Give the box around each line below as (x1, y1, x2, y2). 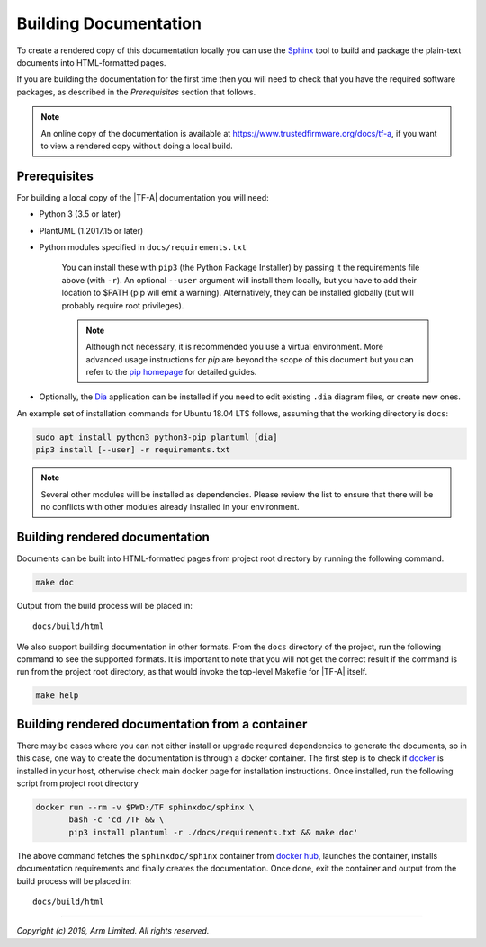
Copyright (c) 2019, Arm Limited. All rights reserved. (16, 925, 210, 936)
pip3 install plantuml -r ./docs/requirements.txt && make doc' (68, 827, 359, 837)
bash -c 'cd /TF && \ (68, 815, 165, 825)
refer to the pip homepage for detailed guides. (85, 367, 257, 378)
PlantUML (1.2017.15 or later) (39, 225, 144, 236)
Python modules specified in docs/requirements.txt (39, 241, 247, 252)
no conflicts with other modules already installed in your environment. (40, 502, 301, 513)
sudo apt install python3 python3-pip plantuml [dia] (35, 432, 278, 442)
